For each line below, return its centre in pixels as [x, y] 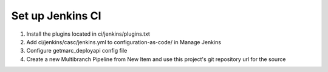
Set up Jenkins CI [56, 16]
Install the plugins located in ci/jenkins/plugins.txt [88, 34]
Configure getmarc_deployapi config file [77, 51]
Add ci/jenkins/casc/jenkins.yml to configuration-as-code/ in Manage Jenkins [124, 42]
